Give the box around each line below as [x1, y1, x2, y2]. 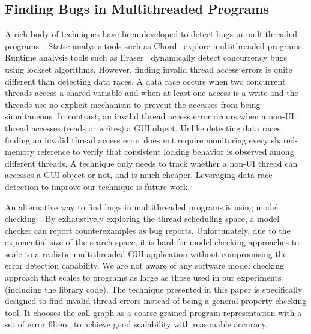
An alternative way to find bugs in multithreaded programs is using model [5, 200, 279, 213]
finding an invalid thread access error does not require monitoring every [5, 133, 268, 146]
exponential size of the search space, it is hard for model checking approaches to [5, 236, 300, 248]
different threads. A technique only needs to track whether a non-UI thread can [5, 157, 298, 169]
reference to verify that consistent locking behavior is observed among [37, 145, 294, 158]
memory [5, 145, 35, 158]
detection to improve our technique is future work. [5, 180, 190, 192]
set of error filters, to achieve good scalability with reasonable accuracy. [5, 318, 268, 330]
